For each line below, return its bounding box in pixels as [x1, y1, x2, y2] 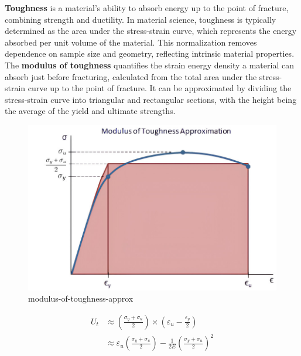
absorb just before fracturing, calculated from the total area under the [5, 70, 257, 82]
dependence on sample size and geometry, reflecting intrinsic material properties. [5, 47, 295, 60]
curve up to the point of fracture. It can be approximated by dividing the [28, 82, 292, 94]
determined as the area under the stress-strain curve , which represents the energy [5, 25, 297, 37]
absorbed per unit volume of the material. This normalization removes [5, 36, 257, 48]
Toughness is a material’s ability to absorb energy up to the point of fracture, [5, 2, 289, 13]
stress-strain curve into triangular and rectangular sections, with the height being [5, 93, 297, 105]
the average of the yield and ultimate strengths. [5, 105, 176, 117]
